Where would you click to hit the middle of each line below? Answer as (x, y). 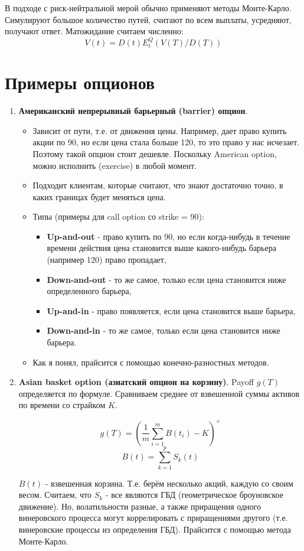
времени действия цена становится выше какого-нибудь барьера (161, 248)
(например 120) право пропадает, (107, 260)
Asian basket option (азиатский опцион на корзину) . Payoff (136, 382)
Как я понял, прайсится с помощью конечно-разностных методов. (151, 362)
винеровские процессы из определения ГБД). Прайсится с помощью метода (155, 529)
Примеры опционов (80, 82)
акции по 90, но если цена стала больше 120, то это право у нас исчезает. (166, 142)
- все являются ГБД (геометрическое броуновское (195, 495)
